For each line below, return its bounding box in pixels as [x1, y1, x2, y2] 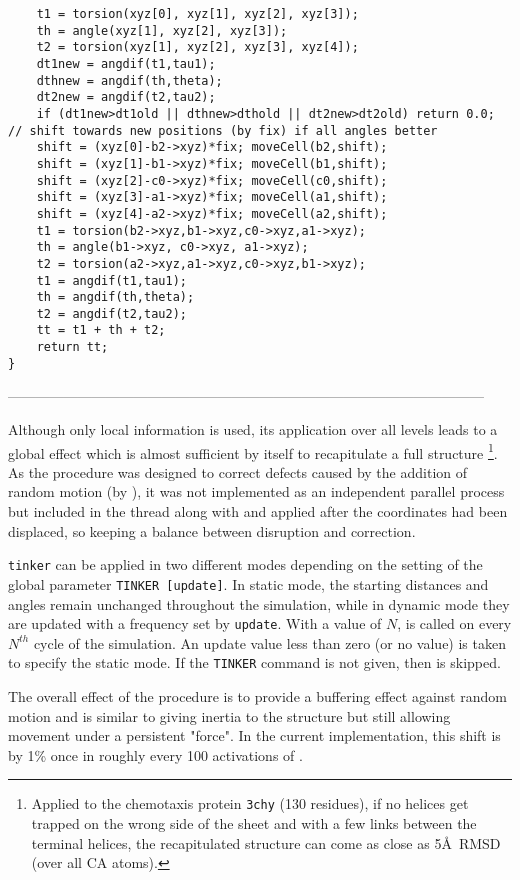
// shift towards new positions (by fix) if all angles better [8, 123, 438, 138]
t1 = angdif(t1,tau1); [36, 273, 187, 288]
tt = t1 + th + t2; [36, 323, 166, 338]
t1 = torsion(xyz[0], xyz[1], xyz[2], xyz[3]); [36, 7, 359, 21]
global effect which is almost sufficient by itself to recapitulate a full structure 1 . [8, 439, 498, 463]
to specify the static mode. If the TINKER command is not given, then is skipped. [8, 652, 501, 673]
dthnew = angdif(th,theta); [36, 73, 223, 88]
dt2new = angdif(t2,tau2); [36, 90, 216, 105]
